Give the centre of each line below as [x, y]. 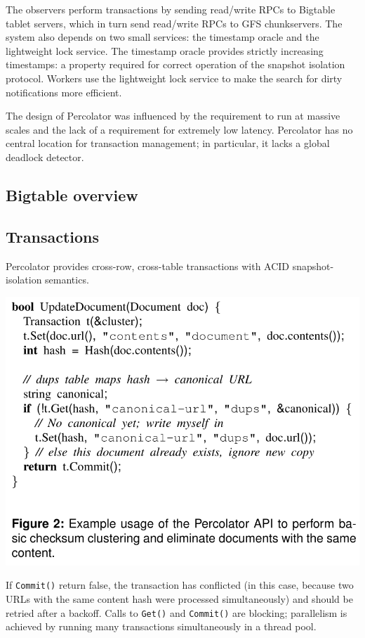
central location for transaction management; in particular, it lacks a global [168, 143]
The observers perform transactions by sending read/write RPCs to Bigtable [171, 9]
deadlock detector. [45, 157]
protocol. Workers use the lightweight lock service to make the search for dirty [174, 78]
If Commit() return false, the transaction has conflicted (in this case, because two [180, 585]
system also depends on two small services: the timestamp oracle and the [162, 37]
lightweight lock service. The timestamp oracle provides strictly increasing [165, 50]
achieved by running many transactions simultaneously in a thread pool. [161, 626]
